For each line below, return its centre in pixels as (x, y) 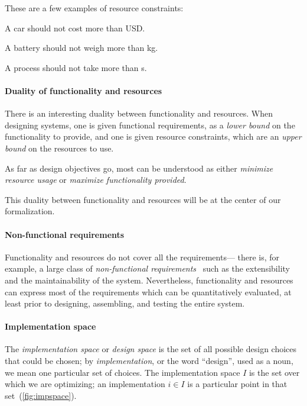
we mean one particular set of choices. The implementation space (123, 372)
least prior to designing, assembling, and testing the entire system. (125, 303)
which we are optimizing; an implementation (85, 384)
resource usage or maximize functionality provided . (96, 180)
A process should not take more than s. (76, 67)
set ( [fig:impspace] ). (41, 395)
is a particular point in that (237, 384)
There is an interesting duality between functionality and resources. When (139, 113)
